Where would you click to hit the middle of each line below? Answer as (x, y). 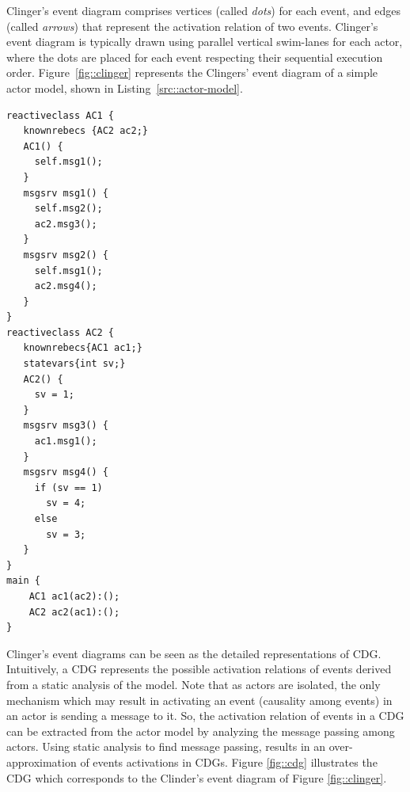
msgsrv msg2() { (66, 255)
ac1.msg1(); (66, 442)
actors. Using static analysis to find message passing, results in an (166, 746)
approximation (42, 762)
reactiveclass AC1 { (61, 115)
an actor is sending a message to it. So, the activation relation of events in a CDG (205, 716)
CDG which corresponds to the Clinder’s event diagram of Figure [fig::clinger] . (197, 777)
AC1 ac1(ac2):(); (74, 596)
